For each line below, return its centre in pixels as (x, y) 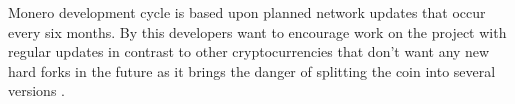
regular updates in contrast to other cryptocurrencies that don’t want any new (249, 51)
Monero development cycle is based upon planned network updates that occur (247, 12)
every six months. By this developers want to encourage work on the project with (257, 31)
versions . (36, 90)
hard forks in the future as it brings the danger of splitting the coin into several (252, 70)
